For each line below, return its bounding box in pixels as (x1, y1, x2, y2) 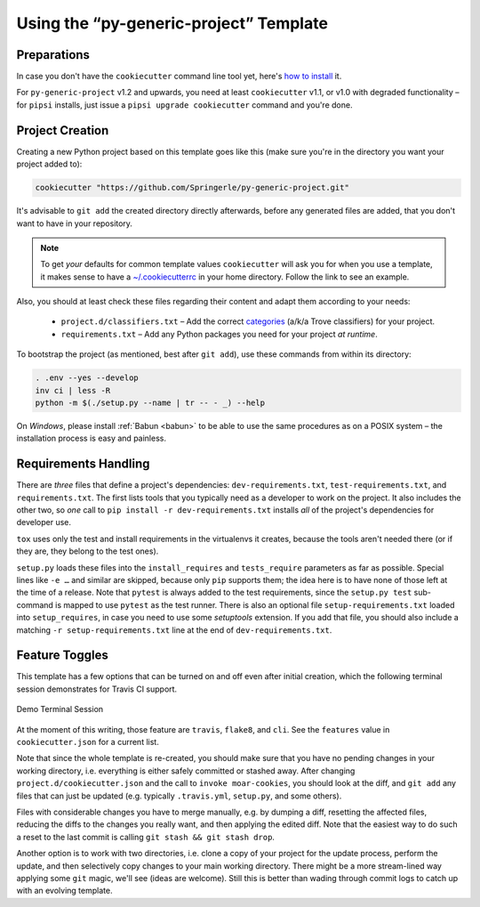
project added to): (16, 158, 83, 169)
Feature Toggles (16, 648, 108, 663)
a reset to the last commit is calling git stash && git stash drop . (16, 831, 276, 842)
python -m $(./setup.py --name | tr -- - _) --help (35, 398, 266, 408)
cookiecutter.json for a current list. (16, 737, 159, 748)
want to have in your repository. (16, 218, 133, 229)
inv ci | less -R (35, 385, 111, 395)
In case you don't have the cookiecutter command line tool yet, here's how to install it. (16, 71, 342, 82)
